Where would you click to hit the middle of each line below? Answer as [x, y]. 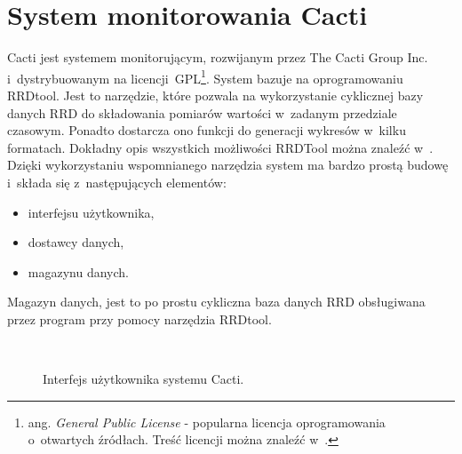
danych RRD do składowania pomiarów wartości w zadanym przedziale [202, 112]
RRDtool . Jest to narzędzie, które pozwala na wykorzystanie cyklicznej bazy [215, 95]
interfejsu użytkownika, [91, 212]
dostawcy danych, [76, 242]
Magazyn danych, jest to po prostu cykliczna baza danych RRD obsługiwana [216, 302]
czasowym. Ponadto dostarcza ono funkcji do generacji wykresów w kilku [207, 130]
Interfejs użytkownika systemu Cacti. [143, 379]
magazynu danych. [78, 271]
